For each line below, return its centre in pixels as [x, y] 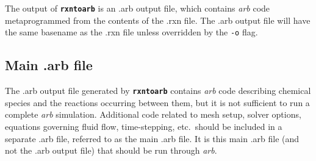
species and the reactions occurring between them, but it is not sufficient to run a [157, 102]
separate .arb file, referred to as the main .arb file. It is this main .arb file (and [152, 138]
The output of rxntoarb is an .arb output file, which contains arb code [138, 8]
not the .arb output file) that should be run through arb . [111, 150]
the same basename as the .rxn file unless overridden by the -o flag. [131, 32]
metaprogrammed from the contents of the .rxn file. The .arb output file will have [158, 20]
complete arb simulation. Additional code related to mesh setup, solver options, [153, 114]
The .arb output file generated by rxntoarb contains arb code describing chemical [158, 91]
